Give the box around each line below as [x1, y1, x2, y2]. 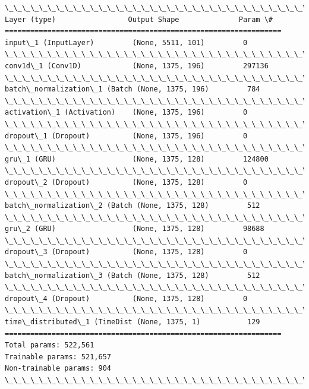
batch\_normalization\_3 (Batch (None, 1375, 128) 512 [5, 271, 260, 280]
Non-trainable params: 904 [5, 364, 111, 373]
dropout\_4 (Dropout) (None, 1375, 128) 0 [5, 294, 248, 303]
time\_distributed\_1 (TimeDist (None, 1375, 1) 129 [5, 318, 260, 327]
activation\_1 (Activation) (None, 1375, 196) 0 [5, 108, 248, 117]
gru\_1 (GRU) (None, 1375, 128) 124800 [5, 154, 269, 163]
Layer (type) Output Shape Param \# [5, 15, 273, 24]
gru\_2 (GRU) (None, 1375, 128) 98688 [5, 224, 264, 233]
